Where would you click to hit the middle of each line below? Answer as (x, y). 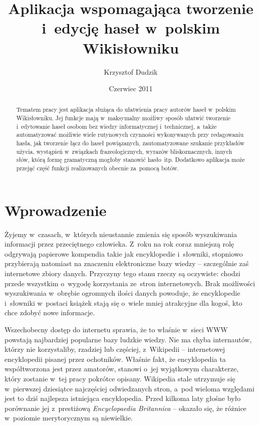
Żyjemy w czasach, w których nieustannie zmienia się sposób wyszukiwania (121, 234)
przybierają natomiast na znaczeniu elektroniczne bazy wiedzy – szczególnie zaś (127, 263)
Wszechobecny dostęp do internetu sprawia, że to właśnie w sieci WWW (116, 330)
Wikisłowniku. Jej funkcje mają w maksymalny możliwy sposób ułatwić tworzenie (123, 118)
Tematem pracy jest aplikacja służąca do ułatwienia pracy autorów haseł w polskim (126, 110)
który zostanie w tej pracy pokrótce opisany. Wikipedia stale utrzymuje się (120, 378)
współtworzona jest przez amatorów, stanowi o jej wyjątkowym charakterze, (122, 369)
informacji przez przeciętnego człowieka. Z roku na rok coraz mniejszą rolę (119, 244)
